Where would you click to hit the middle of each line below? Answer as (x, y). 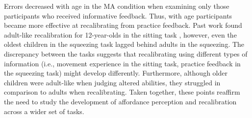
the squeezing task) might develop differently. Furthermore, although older (116, 73)
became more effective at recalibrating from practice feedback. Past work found (123, 25)
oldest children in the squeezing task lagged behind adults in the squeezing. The (124, 44)
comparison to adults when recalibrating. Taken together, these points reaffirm (122, 92)
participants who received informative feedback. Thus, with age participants (118, 15)
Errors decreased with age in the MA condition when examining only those (117, 6)
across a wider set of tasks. (44, 111)
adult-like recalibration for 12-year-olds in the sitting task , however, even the (120, 34)
